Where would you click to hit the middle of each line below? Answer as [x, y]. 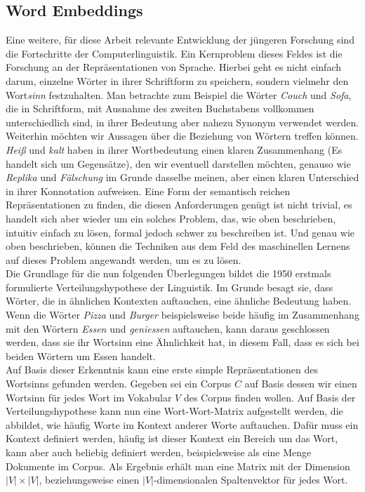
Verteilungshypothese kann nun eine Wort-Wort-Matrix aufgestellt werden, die [174, 411]
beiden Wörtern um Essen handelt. [81, 355]
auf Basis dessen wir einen [301, 384]
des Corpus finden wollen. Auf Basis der [270, 397]
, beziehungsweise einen [89, 480]
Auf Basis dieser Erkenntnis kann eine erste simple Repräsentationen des [162, 370]
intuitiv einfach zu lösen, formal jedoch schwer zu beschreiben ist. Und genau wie [180, 232]
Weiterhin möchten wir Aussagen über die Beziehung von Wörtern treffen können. [182, 136]
